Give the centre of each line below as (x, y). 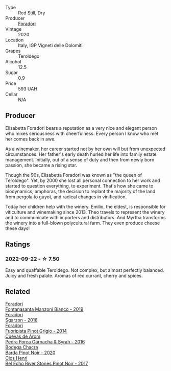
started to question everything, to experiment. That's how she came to (79, 185)
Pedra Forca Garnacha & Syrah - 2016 (45, 342)
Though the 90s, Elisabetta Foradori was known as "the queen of (74, 175)
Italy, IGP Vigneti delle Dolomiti (50, 45)
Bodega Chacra (22, 347)
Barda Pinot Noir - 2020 (30, 353)
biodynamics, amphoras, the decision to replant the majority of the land (80, 191)
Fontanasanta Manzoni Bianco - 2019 (44, 309)
